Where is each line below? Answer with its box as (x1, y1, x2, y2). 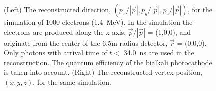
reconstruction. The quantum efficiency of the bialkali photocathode (4, 57, 212, 67)
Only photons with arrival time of (4, 47, 107, 58)
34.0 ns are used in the (123, 47, 194, 58)
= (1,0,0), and (147, 26, 191, 37)
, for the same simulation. (33, 76, 111, 87)
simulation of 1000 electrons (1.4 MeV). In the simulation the (4, 17, 193, 27)
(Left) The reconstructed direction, (4, 4, 111, 14)
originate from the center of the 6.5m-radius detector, (4, 37, 168, 48)
